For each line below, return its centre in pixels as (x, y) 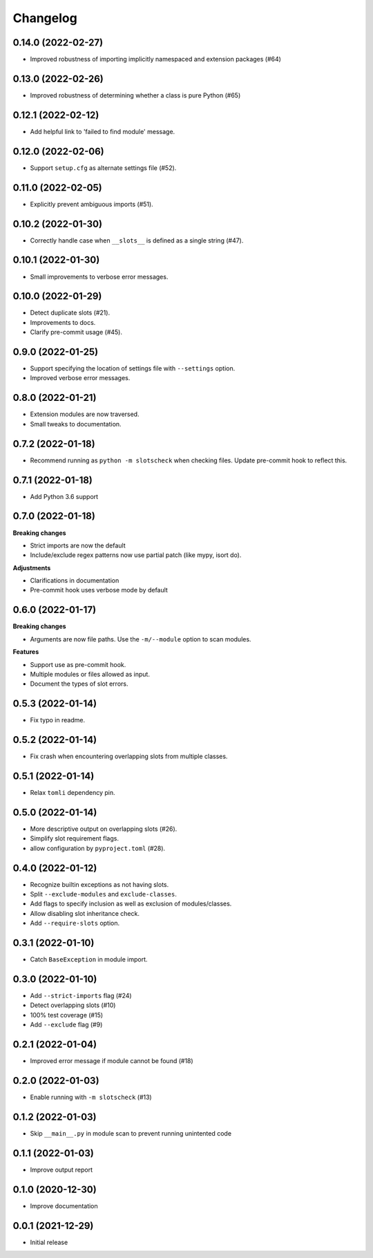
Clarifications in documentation (75, 581)
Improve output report (61, 1170)
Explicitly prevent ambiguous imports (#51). (92, 204)
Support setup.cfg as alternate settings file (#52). (103, 168)
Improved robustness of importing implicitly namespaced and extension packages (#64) (155, 59)
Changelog (45, 18)
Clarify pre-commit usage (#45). (76, 332)
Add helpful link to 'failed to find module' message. (103, 131)
